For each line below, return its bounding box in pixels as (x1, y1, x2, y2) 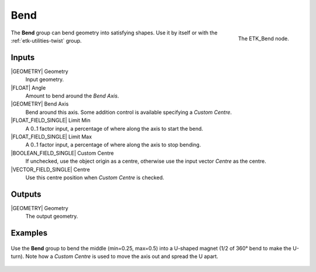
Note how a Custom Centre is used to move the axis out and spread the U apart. (25, 253, 219, 260)
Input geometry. (25, 76, 64, 83)
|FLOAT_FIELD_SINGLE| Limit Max (11, 133, 92, 140)
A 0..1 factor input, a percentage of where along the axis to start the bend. (25, 125, 204, 132)
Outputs (11, 189, 42, 199)
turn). (11, 253, 25, 260)
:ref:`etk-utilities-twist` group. (11, 37, 82, 44)
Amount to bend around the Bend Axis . (25, 92, 119, 99)
